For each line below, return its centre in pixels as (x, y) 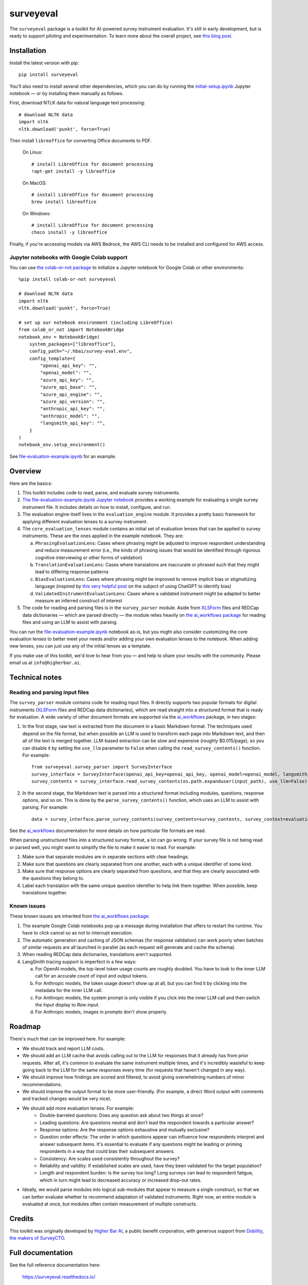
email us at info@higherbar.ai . (45, 663)
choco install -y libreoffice (70, 232)
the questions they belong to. (53, 878)
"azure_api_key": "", (68, 380)
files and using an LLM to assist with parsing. (70, 622)
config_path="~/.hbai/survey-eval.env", (81, 351)
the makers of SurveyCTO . (37, 1238)
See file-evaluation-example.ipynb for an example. (63, 456)
